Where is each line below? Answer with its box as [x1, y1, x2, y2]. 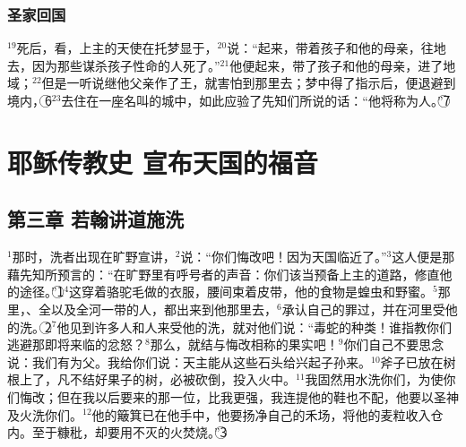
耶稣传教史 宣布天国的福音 [7, 143, 318, 180]
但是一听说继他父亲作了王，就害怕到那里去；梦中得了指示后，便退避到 [41, 73, 456, 92]
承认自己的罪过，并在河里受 [281, 299, 445, 318]
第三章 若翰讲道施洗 [7, 205, 185, 233]
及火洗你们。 [7, 405, 82, 424]
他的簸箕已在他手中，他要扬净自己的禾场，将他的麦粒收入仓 [91, 405, 444, 424]
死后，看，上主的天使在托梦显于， [16, 39, 218, 57]
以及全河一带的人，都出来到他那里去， [50, 299, 277, 318]
